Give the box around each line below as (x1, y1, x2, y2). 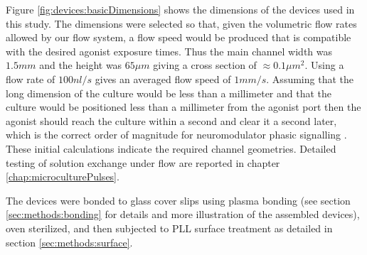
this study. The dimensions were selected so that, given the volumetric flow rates (6, 16, 357, 31)
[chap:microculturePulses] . (6, 169, 119, 184)
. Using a (304, 58, 344, 72)
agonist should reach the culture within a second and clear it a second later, (6, 113, 337, 128)
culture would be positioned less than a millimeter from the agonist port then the (6, 99, 361, 114)
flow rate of (6, 71, 55, 86)
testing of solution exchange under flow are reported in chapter (6, 155, 280, 170)
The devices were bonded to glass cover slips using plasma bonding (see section (6, 192, 351, 207)
